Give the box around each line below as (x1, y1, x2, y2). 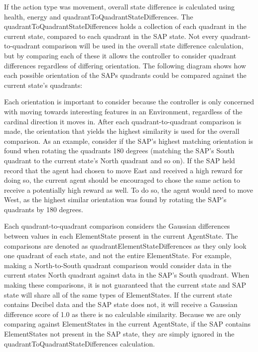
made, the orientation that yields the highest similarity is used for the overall (4, 126, 240, 136)
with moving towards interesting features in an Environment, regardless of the (4, 106, 243, 116)
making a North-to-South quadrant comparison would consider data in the (4, 260, 232, 270)
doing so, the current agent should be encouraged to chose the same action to (4, 175, 241, 185)
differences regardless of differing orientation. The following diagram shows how (4, 60, 246, 70)
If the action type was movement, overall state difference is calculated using (4, 1, 235, 11)
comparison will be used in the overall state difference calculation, (42, 40, 244, 51)
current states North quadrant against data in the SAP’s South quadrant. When (4, 270, 250, 280)
